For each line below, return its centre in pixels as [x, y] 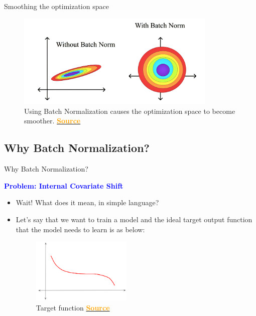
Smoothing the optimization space [56, 6]
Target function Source [73, 307]
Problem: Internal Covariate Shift [64, 185]
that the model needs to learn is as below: [80, 229]
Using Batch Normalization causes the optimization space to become [130, 111]
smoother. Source [52, 121]
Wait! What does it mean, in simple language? [87, 202]
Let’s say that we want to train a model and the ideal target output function [134, 219]
